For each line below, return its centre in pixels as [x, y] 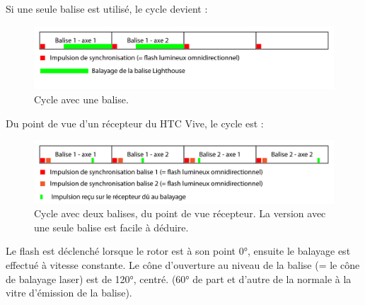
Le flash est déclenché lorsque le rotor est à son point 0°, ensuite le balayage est [178, 251]
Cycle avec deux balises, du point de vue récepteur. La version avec [180, 213]
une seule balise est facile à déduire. [111, 227]
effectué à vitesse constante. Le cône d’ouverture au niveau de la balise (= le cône [183, 265]
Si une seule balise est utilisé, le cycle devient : [107, 8]
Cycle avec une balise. [81, 99]
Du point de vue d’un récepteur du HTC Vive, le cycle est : [135, 123]
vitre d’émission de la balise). [69, 293]
